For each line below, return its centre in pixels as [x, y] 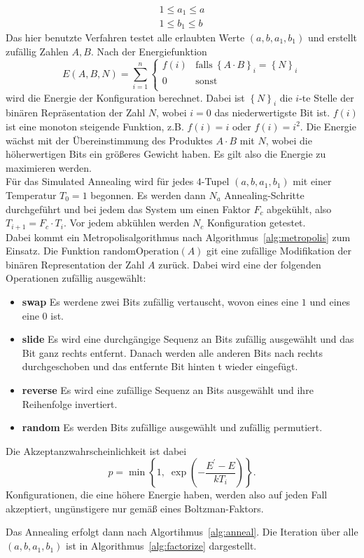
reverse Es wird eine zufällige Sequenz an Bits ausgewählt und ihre [168, 389]
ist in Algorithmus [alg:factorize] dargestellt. [161, 546]
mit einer [312, 181]
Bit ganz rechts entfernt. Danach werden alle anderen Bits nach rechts [172, 352]
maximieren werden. [49, 167]
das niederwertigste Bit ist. [272, 113]
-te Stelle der [327, 97]
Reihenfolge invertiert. [70, 403]
